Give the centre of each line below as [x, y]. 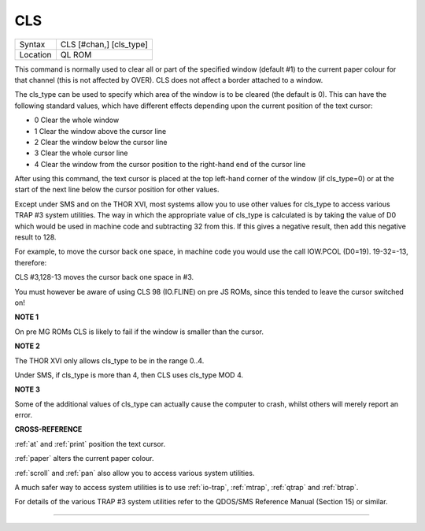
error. [24, 415]
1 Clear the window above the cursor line [100, 131]
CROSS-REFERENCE [48, 429]
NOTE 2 [27, 346]
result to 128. [35, 237]
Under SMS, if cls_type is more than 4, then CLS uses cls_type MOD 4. [129, 375]
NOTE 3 [28, 389]
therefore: [31, 262]
